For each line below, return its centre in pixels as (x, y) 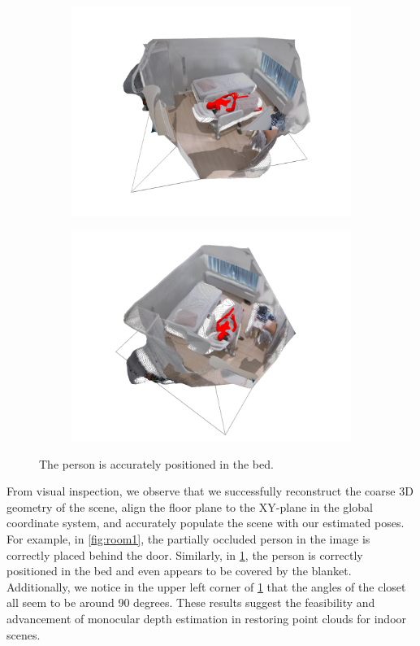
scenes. (24, 634)
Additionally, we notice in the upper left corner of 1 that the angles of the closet (206, 586)
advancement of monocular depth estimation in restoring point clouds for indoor (207, 618)
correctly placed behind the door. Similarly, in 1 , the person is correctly (185, 554)
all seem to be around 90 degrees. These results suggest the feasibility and (191, 602)
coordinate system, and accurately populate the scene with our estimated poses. (206, 523)
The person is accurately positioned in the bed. (156, 463)
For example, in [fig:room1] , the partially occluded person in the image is (188, 538)
